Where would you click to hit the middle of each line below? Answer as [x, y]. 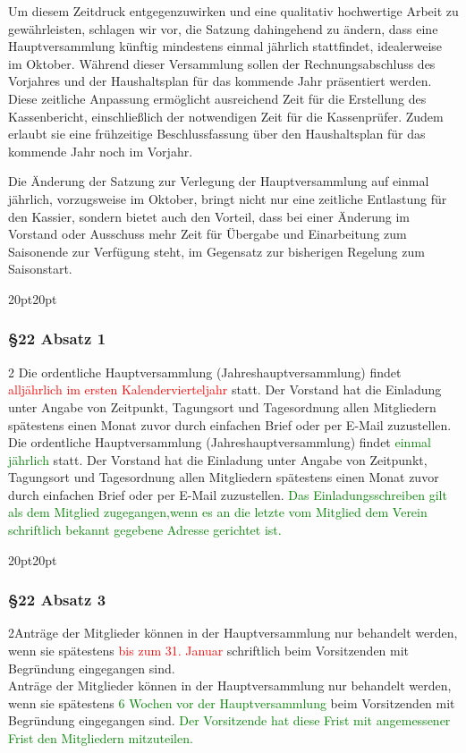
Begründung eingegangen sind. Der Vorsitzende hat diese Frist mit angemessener [229, 720]
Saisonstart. [40, 269]
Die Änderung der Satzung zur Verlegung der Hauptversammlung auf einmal [219, 181]
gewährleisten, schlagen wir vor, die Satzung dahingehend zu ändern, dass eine [223, 28]
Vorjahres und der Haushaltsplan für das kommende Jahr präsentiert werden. [220, 81]
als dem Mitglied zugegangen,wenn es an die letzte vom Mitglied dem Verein [218, 512]
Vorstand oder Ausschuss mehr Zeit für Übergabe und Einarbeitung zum [208, 234]
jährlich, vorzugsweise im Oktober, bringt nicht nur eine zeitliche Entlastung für [228, 198]
